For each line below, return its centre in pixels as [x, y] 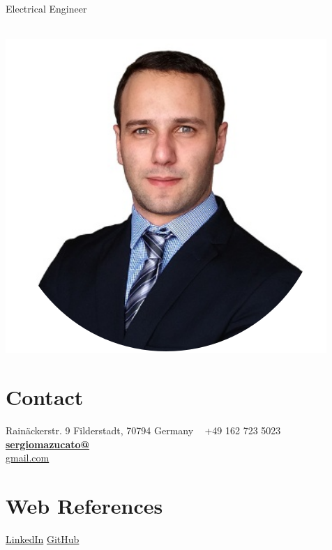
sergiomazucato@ [48, 444]
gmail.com [28, 458]
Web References [84, 505]
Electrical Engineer [46, 8]
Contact [45, 396]
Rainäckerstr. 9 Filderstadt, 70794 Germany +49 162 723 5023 [143, 430]
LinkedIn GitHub [43, 538]
